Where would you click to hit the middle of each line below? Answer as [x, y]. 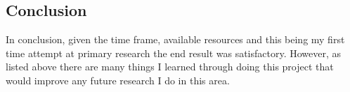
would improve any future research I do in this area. [118, 80]
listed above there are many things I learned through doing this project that [170, 67]
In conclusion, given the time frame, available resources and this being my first [175, 39]
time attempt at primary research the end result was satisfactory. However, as [174, 53]
